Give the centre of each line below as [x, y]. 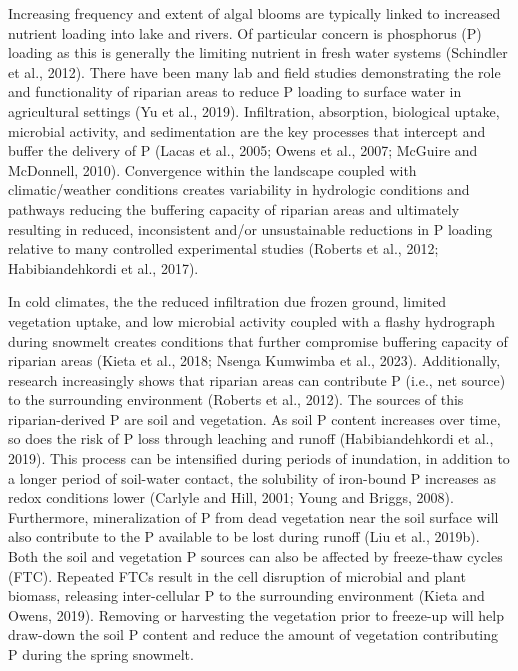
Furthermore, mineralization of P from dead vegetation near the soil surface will [253, 516]
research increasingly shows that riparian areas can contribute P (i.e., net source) [257, 379]
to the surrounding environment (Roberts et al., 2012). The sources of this [236, 399]
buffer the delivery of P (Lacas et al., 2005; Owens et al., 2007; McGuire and [243, 150]
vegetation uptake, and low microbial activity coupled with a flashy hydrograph [252, 320]
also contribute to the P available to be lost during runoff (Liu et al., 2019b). [244, 536]
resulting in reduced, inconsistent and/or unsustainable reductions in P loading [250, 228]
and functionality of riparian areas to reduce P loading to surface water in [235, 91]
